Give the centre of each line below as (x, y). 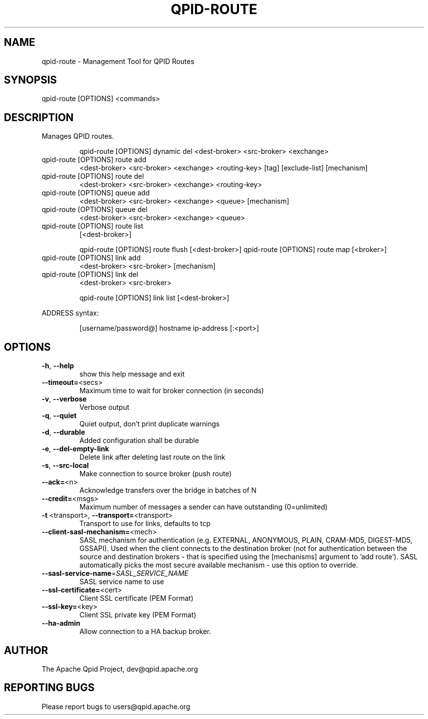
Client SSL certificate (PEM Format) (136, 598)
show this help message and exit (132, 374)
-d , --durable (63, 432)
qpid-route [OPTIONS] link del (90, 275)
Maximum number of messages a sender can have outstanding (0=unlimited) (203, 507)
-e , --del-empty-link (75, 449)
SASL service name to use (122, 582)
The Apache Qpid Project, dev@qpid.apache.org (120, 669)
